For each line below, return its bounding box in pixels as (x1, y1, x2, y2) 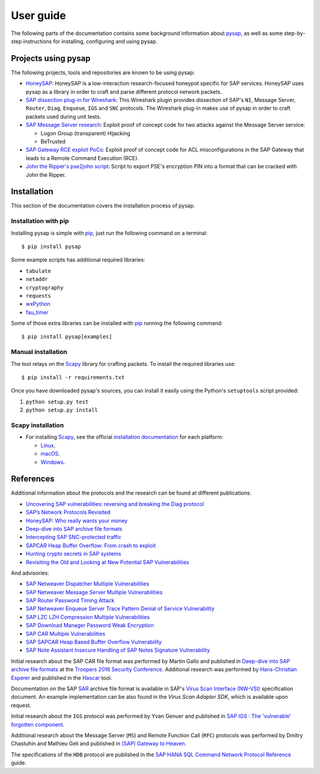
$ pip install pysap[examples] (21, 333, 113, 340)
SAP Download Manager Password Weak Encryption (25, 622, 154, 629)
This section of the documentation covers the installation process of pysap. (11, 202, 196, 209)
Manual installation (11, 348, 68, 356)
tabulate (25, 267, 52, 274)
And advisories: (11, 569, 50, 576)
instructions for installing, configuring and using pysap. (23, 37, 158, 44)
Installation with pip (11, 217, 69, 225)
